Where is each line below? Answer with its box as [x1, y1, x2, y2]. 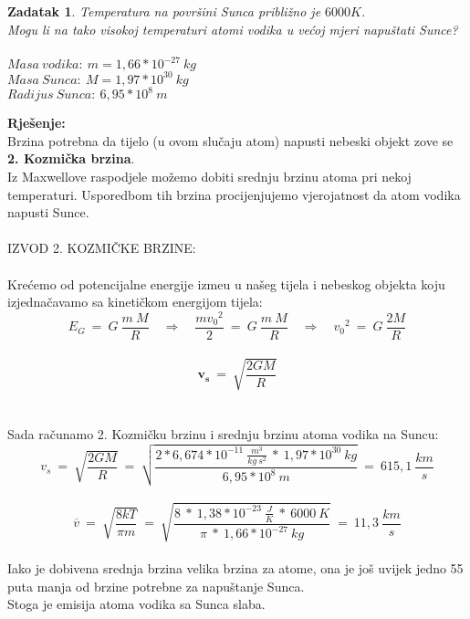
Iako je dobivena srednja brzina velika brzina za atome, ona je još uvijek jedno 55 [7, 559, 464, 578]
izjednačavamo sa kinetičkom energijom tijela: [7, 292, 263, 311]
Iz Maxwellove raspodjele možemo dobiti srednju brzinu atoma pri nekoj [7, 167, 412, 186]
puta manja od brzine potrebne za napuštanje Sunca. [7, 576, 305, 595]
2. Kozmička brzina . [7, 149, 135, 168]
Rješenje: [7, 113, 66, 132]
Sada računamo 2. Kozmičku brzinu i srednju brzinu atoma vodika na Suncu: [7, 425, 439, 444]
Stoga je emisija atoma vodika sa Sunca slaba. [7, 594, 266, 614]
